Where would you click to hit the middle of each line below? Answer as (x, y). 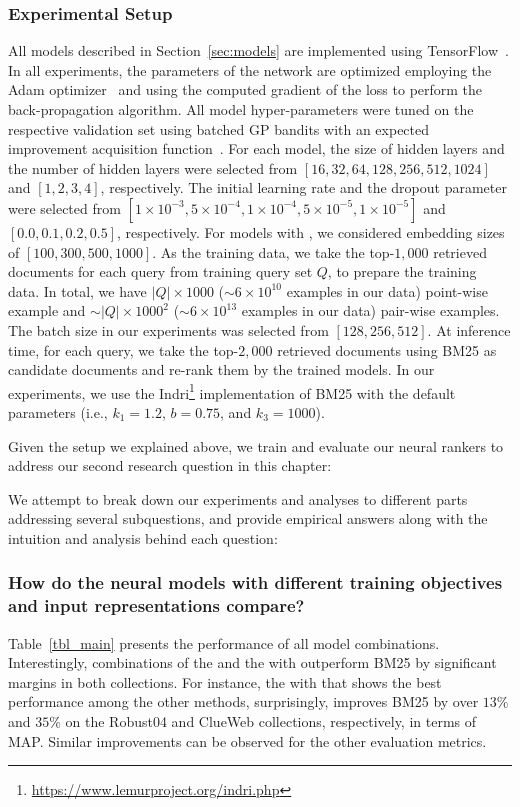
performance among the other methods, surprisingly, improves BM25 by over (243, 701)
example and (47, 310)
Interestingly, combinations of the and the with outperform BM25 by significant (252, 662)
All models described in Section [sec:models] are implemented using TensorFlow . (258, 50)
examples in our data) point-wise (387, 290)
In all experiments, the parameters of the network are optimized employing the (250, 69)
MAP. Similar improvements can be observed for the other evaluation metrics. (247, 740)
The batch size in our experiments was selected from (168, 329)
